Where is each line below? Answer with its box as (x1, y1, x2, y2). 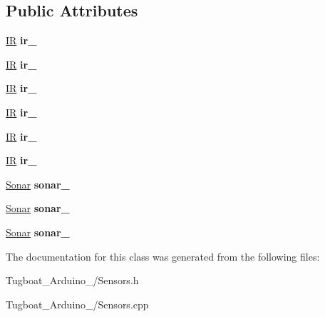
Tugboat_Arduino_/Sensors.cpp (6, 296, 149, 311)
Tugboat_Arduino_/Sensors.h (6, 273, 139, 288)
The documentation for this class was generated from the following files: (6, 248, 320, 263)
